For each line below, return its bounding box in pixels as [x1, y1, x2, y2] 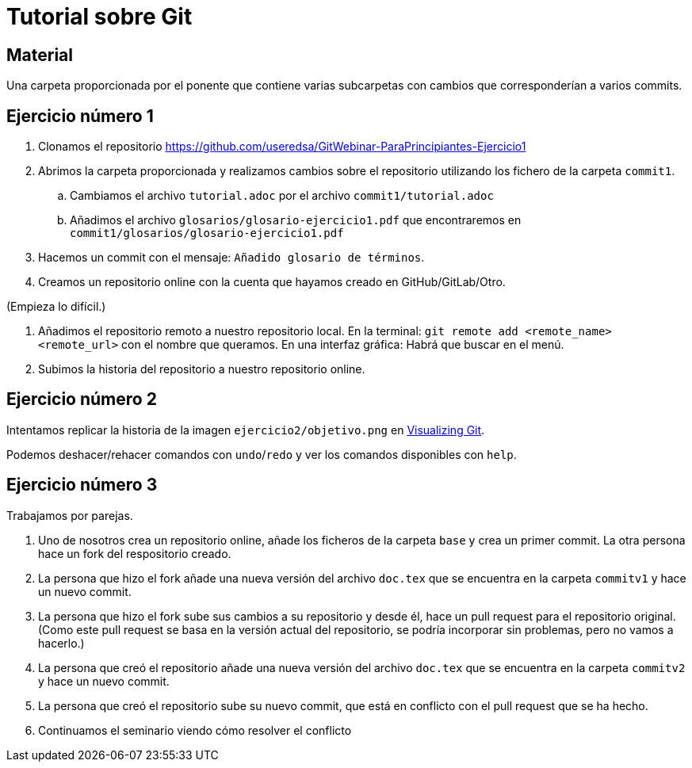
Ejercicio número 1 [6, 105, 154, 126]
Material [6, 44, 73, 65]
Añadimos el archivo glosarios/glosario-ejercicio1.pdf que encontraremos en [70, 213, 522, 227]
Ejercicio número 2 [6, 389, 157, 410]
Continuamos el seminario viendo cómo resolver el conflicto [38, 723, 352, 737]
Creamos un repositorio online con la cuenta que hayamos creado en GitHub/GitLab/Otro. [38, 275, 506, 289]
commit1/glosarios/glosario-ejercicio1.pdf [70, 227, 344, 240]
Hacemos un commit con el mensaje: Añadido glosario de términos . [38, 250, 425, 265]
